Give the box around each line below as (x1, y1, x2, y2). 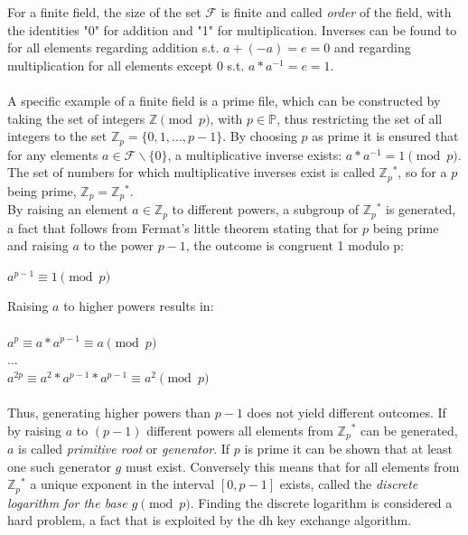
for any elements (7, 145, 98, 164)
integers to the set (7, 127, 108, 145)
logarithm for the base (7, 493, 127, 512)
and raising (7, 236, 69, 255)
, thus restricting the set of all (276, 108, 443, 127)
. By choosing (222, 127, 297, 145)
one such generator (7, 456, 111, 475)
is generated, (386, 200, 456, 219)
